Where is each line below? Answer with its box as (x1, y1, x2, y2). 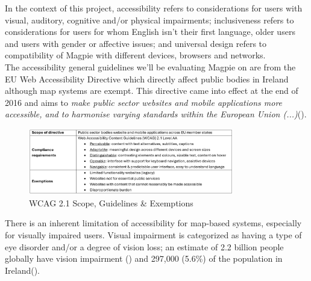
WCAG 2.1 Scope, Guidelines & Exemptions (29, 196, 193, 209)
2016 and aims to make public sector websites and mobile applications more (5, 96, 283, 108)
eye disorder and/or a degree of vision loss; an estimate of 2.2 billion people (5, 240, 284, 253)
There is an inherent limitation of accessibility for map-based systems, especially (5, 217, 302, 229)
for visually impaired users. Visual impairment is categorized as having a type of (5, 229, 302, 241)
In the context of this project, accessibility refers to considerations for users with (5, 2, 303, 14)
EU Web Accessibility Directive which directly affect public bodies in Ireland (5, 72, 289, 85)
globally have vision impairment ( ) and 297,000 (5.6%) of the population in (5, 252, 283, 265)
